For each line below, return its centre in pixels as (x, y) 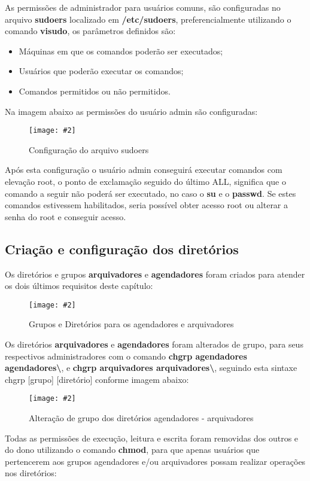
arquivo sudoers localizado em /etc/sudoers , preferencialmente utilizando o (148, 19)
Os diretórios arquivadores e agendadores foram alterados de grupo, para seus (154, 344)
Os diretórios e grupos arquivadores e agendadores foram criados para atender (155, 274)
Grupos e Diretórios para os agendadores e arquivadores (131, 324)
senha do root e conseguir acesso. (66, 216)
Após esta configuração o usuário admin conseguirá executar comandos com (144, 170)
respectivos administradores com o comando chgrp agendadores (126, 356)
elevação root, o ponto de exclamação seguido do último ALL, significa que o (145, 181)
